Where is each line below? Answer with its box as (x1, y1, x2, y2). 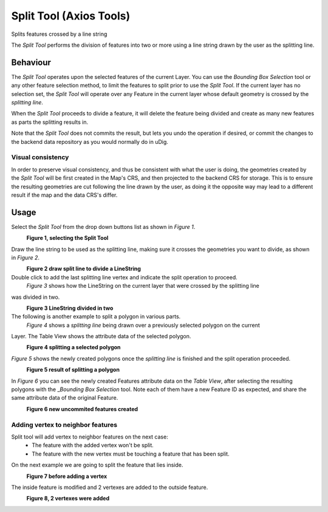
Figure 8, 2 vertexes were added (26, 495, 109, 502)
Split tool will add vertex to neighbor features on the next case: (11, 433, 168, 440)
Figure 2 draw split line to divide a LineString (26, 265, 141, 273)
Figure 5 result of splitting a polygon (26, 366, 120, 374)
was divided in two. (11, 293, 60, 301)
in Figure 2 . (11, 254, 39, 261)
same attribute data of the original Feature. (11, 394, 118, 401)
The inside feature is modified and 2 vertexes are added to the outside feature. (11, 483, 208, 491)
